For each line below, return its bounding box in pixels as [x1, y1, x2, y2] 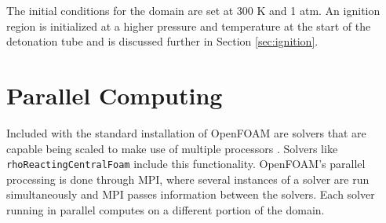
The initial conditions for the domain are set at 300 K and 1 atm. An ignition [6, 2, 381, 18]
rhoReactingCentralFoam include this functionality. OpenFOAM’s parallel [6, 155, 366, 172]
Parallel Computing [6, 79, 223, 111]
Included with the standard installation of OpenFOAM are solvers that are [6, 124, 366, 141]
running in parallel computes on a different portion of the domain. [6, 201, 325, 218]
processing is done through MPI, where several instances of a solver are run [6, 170, 370, 187]
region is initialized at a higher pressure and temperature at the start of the [6, 17, 371, 34]
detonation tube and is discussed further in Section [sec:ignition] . [6, 33, 319, 49]
